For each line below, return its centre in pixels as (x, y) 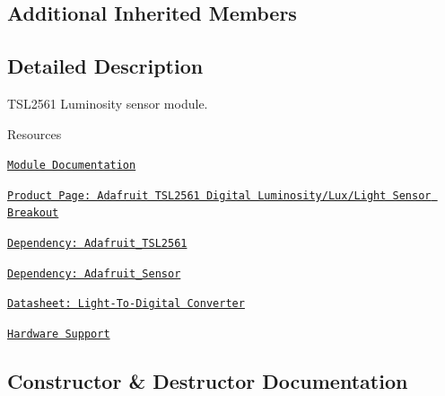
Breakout (33, 213)
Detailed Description (105, 66)
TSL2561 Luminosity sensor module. (108, 103)
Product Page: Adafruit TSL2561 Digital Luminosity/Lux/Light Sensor (219, 195)
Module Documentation (72, 166)
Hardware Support (59, 334)
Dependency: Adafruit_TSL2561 (97, 244)
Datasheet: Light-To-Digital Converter (126, 304)
